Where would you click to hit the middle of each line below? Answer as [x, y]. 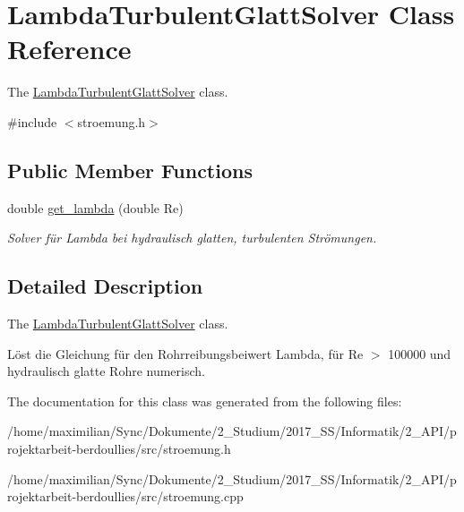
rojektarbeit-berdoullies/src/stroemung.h [119, 449]
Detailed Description [105, 286]
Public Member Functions [130, 170]
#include [32, 121]
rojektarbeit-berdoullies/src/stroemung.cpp [125, 496]
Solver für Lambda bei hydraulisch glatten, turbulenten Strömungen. [192, 238]
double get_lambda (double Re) [95, 207]
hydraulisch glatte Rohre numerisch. [106, 371]
